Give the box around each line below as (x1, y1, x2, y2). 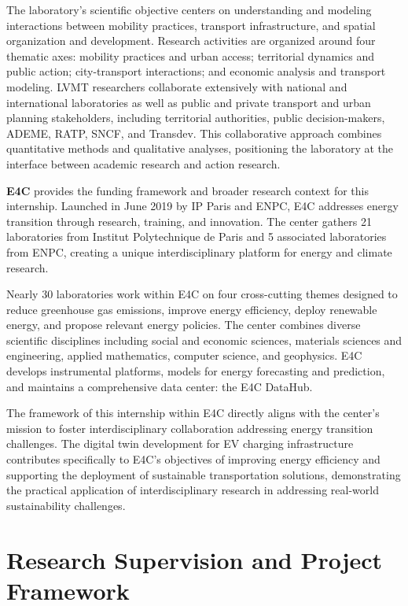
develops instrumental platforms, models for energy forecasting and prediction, (6, 363, 385, 379)
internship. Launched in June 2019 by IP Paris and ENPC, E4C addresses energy (6, 198, 399, 214)
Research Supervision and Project (6, 543, 383, 575)
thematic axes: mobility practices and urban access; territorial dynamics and (6, 47, 375, 64)
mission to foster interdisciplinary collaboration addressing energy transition (6, 419, 373, 436)
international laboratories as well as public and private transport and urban (6, 94, 371, 110)
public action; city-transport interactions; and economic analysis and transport (6, 63, 386, 79)
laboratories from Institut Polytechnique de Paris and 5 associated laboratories (6, 228, 387, 245)
